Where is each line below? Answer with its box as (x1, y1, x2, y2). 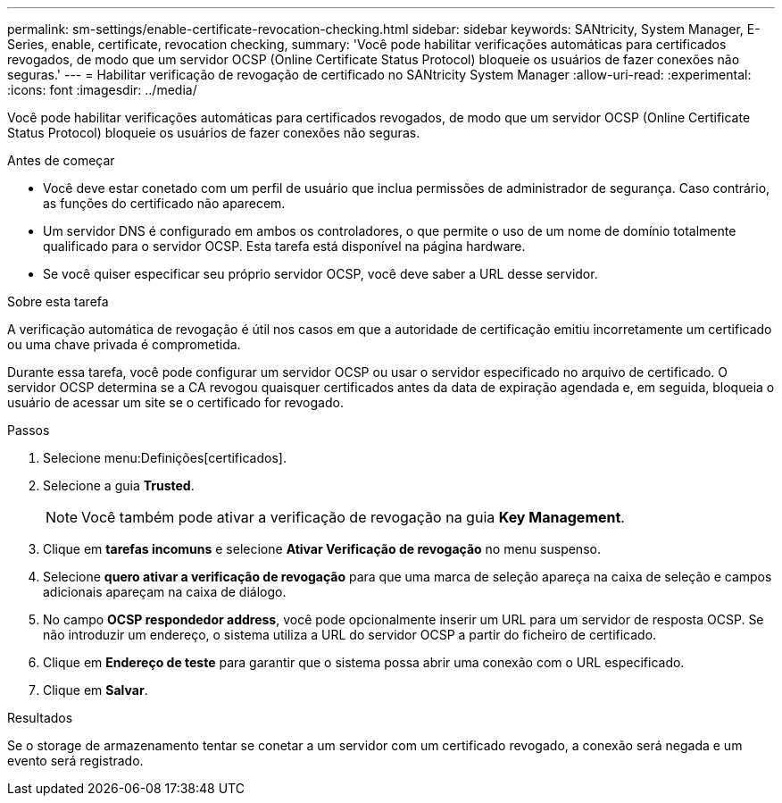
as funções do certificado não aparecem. (43, 196, 286, 211)
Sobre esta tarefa (7, 294, 109, 309)
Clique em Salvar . (43, 682, 148, 698)
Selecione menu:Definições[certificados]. (43, 450, 287, 465)
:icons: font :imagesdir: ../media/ (7, 82, 197, 97)
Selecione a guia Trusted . (43, 478, 195, 493)
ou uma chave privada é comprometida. (7, 337, 241, 352)
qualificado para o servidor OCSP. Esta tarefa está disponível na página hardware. (43, 238, 526, 254)
